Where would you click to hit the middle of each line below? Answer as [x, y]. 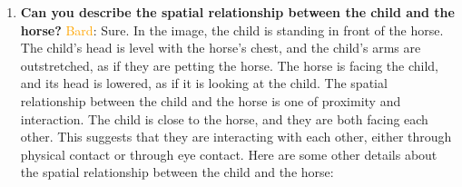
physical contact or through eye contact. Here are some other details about [229, 154]
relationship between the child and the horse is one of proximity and [211, 100]
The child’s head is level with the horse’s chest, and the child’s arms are [221, 48]
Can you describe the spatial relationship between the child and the [237, 12]
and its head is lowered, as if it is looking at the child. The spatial [204, 83]
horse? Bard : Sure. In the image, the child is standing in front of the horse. [232, 30]
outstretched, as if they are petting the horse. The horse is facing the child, [229, 65]
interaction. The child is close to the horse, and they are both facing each [224, 118]
